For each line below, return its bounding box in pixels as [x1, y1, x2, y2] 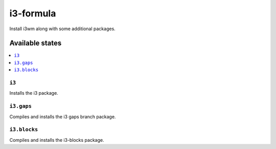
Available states [9, 39, 62, 48]
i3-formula [9, 8, 56, 19]
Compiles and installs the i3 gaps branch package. [9, 113, 116, 120]
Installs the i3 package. [9, 90, 58, 96]
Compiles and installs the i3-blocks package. [9, 137, 104, 143]
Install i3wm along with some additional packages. [9, 26, 116, 32]
